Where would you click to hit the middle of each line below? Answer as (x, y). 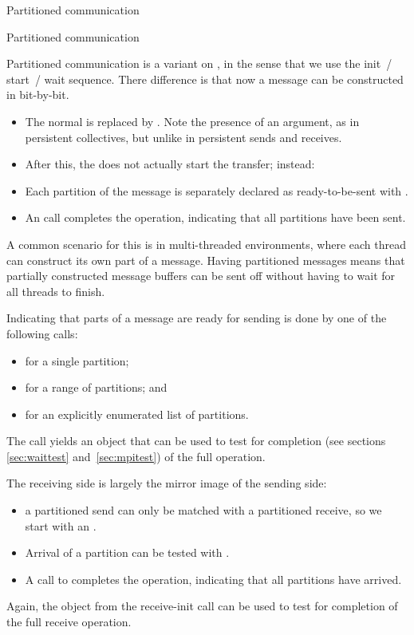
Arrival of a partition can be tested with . (127, 552)
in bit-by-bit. (38, 95)
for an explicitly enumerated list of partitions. (137, 414)
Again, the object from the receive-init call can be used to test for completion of (202, 606)
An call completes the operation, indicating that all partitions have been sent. (215, 217)
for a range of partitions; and (96, 387)
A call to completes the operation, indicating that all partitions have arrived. (213, 579)
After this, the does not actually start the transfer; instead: (170, 164)
